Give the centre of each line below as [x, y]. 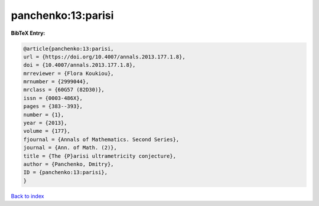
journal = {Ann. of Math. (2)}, [70, 148]
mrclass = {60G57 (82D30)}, [64, 90]
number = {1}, [44, 115]
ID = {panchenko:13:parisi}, [66, 172]
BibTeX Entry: [28, 33]
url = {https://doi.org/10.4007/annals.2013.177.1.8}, [104, 57]
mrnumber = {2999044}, [56, 82]
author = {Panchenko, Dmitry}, [69, 164]
